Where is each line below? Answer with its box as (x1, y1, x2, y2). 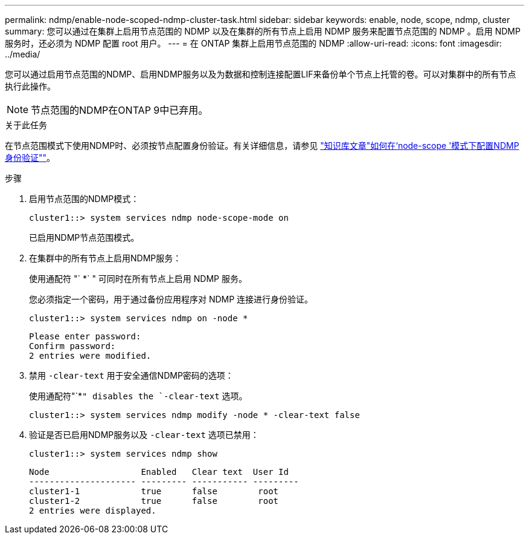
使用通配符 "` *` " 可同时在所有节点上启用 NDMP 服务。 (29, 273, 247, 284)
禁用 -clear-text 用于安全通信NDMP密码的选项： (29, 370, 234, 381)
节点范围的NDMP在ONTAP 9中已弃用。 (31, 104, 208, 116)
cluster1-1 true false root (29, 486, 279, 496)
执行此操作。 (5, 81, 56, 91)
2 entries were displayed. (29, 506, 156, 515)
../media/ (5, 49, 40, 59)
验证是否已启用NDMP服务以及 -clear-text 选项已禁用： (29, 430, 259, 440)
